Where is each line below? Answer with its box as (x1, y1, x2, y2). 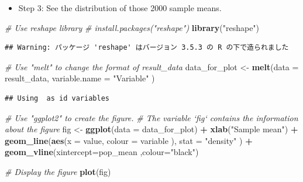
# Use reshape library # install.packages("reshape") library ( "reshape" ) (5, 21, 260, 33)
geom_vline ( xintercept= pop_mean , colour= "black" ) (5, 146, 199, 158)
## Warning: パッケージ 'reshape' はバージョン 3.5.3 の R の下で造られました (5, 43, 289, 52)
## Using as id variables (5, 94, 109, 102)
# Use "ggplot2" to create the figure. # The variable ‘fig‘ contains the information (5, 111, 298, 123)
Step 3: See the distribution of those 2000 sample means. (18, 2, 222, 13)
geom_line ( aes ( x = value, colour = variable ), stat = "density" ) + (5, 134, 253, 146)
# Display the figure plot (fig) (5, 165, 111, 177)
